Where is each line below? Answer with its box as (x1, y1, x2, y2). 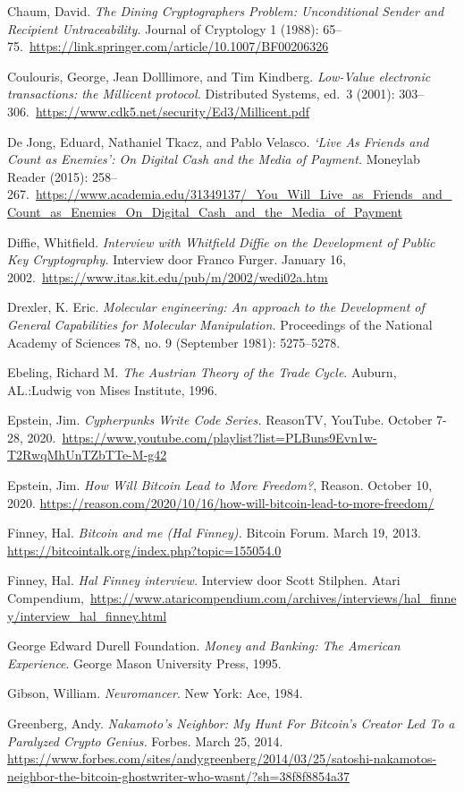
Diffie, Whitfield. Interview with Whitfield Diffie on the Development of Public (7, 232, 435, 251)
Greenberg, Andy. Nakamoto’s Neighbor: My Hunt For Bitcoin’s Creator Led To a (7, 714, 455, 732)
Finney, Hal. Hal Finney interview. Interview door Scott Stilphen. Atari (7, 571, 401, 590)
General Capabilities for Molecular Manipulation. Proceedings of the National (7, 314, 433, 333)
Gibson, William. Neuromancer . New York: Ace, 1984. (7, 684, 303, 702)
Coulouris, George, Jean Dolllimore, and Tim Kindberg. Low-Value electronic (7, 66, 431, 85)
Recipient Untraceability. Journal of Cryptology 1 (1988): (7, 19, 319, 38)
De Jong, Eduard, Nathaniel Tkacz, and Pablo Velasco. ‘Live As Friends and (7, 132, 429, 151)
